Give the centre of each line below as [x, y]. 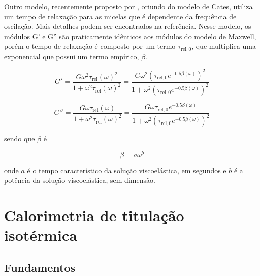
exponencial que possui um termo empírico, [72, 56]
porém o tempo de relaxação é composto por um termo [90, 46]
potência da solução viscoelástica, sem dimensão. [80, 180]
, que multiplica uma [224, 46]
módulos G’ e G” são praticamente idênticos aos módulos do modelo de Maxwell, [130, 36]
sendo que [20, 139]
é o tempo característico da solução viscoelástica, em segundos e [127, 170]
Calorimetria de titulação [94, 215]
